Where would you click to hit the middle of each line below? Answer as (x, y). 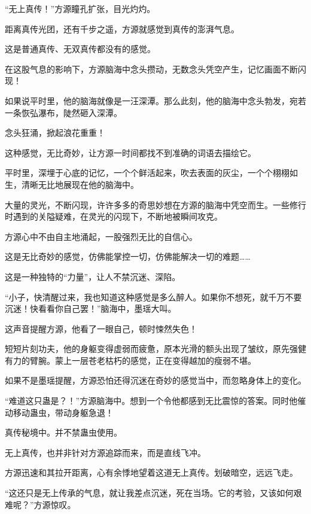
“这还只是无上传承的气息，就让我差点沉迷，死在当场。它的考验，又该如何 (149, 493)
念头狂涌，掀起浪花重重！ (55, 133)
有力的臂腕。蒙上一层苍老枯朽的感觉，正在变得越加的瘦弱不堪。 (130, 360)
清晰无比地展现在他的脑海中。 (80, 184)
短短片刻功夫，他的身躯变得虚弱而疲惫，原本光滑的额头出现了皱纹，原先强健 (155, 349)
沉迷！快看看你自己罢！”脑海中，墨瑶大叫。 (91, 308)
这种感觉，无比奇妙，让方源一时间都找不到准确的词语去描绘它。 (130, 152)
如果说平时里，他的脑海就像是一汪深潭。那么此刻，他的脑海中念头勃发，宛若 (155, 100)
